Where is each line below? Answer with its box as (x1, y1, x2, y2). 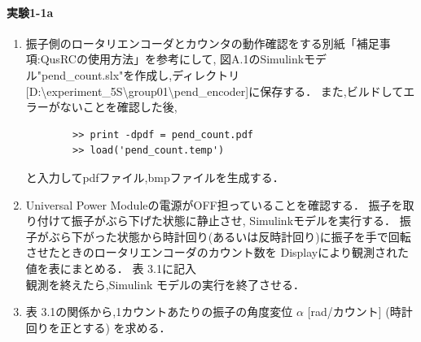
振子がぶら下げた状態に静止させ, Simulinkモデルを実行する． (71, 212, 397, 229)
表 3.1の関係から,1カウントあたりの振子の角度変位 (25, 303, 293, 320)
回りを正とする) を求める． (25, 318, 171, 336)
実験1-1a (7, 3, 54, 20)
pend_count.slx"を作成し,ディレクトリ (42, 66, 240, 83)
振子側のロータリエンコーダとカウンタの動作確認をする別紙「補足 (25, 34, 379, 51)
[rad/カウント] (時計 (307, 303, 413, 320)
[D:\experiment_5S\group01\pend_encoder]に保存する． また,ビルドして (25, 82, 404, 99)
